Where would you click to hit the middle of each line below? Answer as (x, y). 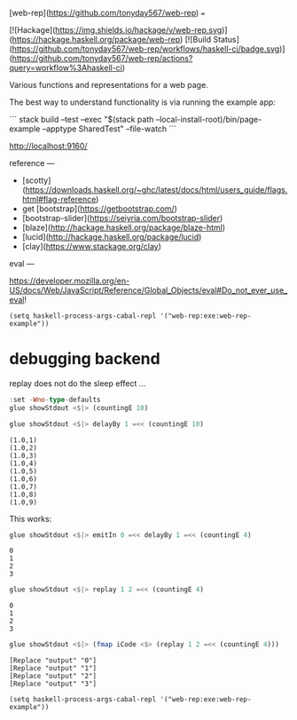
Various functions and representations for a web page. (109, 85)
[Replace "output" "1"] (53, 669)
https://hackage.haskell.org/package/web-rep (96, 40)
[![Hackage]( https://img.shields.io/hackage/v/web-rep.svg (116, 30)
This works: (31, 518)
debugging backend (85, 359)
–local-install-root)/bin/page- (209, 119)
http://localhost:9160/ (48, 146)
